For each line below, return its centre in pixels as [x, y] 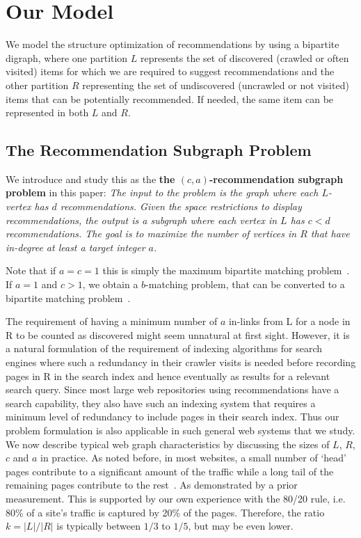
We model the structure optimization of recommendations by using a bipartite [173, 44]
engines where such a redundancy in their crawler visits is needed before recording [181, 362]
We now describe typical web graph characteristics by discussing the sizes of [168, 444]
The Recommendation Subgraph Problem [159, 150]
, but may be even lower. [241, 526]
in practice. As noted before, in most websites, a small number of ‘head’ [193, 458]
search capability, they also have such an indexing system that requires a [161, 403]
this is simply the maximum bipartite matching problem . [226, 270]
